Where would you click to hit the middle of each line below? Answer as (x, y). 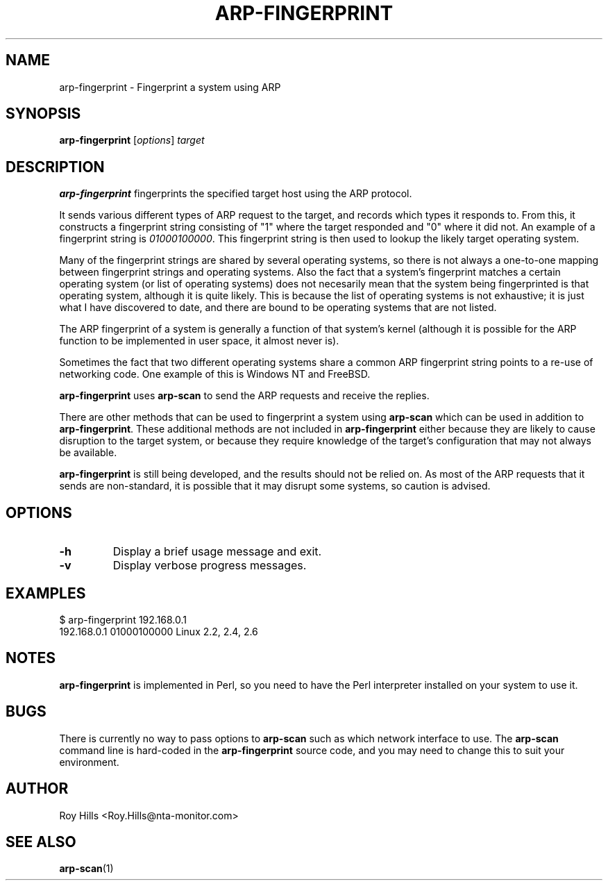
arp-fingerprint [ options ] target (132, 140)
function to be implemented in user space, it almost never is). (199, 341)
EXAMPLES (46, 593)
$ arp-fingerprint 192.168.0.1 (123, 619)
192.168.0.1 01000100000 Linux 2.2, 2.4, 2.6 (159, 631)
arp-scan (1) (86, 869)
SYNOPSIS (43, 114)
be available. (88, 453)
